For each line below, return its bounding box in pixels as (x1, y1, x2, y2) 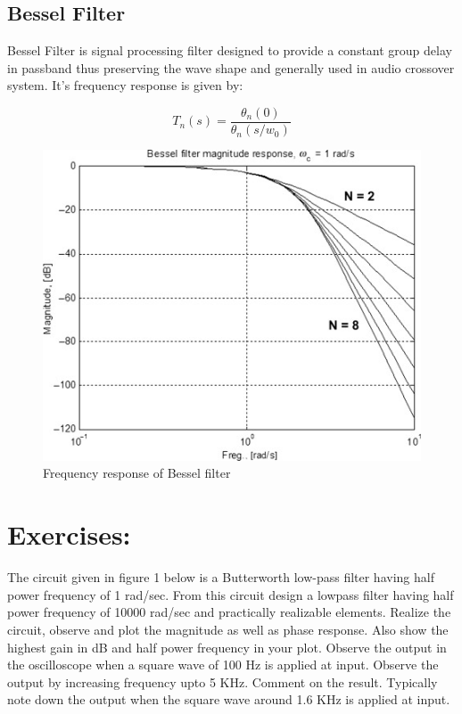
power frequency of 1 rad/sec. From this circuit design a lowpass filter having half (7, 585, 454, 603)
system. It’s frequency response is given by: (7, 76, 243, 94)
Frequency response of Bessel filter (43, 464, 231, 482)
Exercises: (7, 516, 131, 553)
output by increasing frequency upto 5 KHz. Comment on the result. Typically (7, 672, 438, 691)
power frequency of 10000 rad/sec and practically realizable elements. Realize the (7, 603, 451, 621)
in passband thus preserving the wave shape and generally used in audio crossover (7, 58, 455, 77)
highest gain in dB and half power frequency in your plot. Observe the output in (7, 637, 447, 656)
